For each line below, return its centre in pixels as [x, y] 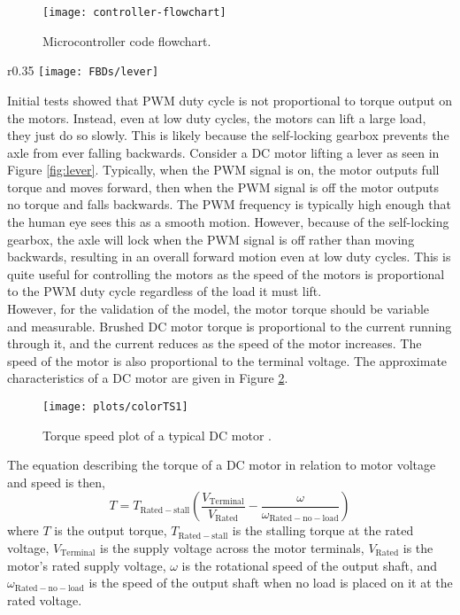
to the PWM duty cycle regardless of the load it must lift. [165, 291]
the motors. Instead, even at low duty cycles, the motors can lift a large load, [217, 117]
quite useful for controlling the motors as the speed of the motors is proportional [226, 273]
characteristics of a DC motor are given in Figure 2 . [148, 378]
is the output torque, [111, 530]
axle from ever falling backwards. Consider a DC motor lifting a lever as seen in [223, 152]
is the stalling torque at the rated [323, 530]
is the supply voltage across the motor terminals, [232, 548]
